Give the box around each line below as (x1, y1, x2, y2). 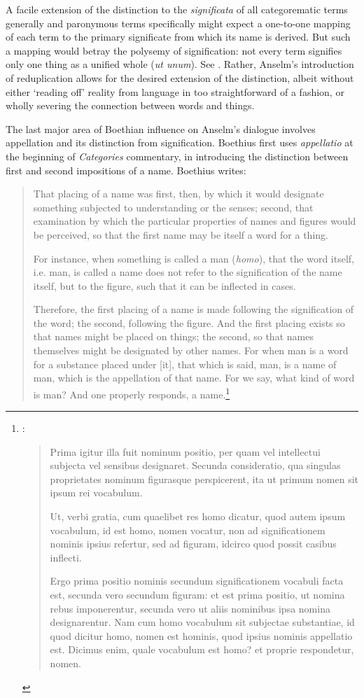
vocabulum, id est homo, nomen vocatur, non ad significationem (50, 522, 325, 537)
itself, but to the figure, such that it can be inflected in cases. (33, 278, 296, 293)
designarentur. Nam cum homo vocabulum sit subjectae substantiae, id (50, 615, 355, 629)
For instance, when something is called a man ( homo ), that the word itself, (33, 251, 354, 265)
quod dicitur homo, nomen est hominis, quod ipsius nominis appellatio (50, 628, 353, 643)
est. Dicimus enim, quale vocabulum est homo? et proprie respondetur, (50, 642, 354, 657)
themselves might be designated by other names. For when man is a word (33, 343, 349, 358)
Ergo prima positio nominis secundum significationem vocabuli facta (50, 573, 344, 588)
